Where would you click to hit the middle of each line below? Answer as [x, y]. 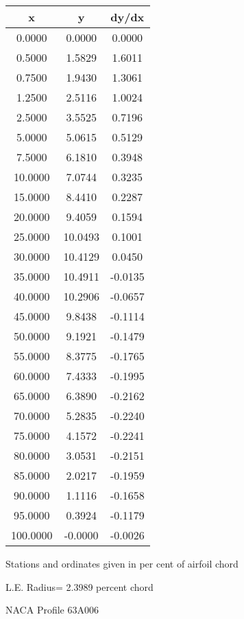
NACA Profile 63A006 [52, 610]
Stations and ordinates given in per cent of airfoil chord [122, 563]
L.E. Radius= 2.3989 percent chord [80, 586]
